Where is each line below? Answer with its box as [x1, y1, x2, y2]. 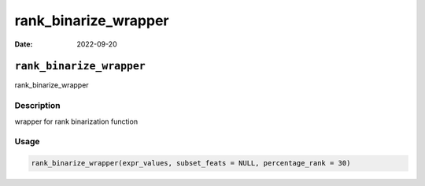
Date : [14, 39, 33, 49]
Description [14, 100, 61, 111]
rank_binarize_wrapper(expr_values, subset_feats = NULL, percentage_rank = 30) [31, 158, 351, 168]
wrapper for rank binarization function [14, 117, 138, 126]
